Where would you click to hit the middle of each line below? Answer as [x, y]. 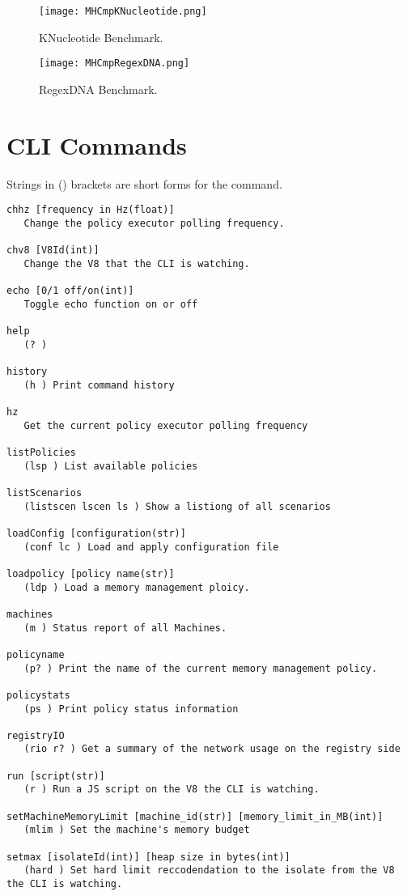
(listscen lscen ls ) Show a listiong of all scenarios [177, 506]
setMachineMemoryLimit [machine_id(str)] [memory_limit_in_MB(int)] [195, 816]
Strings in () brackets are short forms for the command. [144, 183]
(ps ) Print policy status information [131, 709]
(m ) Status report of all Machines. [125, 628]
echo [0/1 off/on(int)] [70, 291]
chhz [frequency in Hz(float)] [91, 210]
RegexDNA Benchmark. [98, 89]
